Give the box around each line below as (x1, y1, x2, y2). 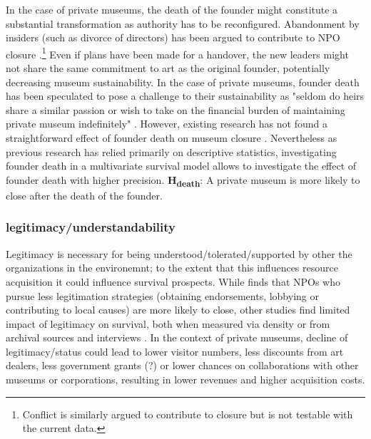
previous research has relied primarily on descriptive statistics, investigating (6, 144, 337, 159)
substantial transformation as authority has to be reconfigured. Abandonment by (6, 16, 360, 31)
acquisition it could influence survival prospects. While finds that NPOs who (6, 274, 341, 289)
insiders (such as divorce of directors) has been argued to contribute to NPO (6, 30, 340, 45)
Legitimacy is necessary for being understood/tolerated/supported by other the (6, 246, 352, 261)
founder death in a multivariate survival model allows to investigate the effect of (6, 158, 357, 173)
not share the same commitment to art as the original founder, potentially (6, 61, 330, 76)
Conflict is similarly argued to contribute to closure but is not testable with (22, 406, 353, 421)
